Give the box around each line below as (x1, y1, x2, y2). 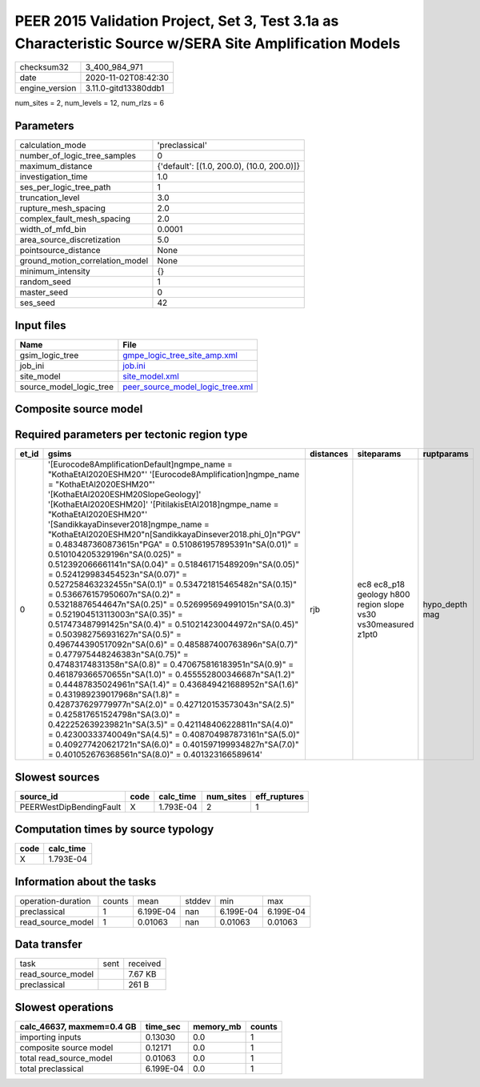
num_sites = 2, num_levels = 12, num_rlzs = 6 (14, 98, 164, 108)
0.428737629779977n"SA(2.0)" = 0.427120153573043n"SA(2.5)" (47, 699, 295, 710)
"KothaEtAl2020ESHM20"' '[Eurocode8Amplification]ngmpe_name (47, 469, 300, 480)
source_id (19, 791, 58, 802)
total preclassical (19, 1063, 84, 1074)
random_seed (19, 276, 71, 287)
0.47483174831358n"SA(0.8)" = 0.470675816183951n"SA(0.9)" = (47, 659, 294, 670)
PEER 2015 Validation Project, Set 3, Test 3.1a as (14, 12, 339, 30)
